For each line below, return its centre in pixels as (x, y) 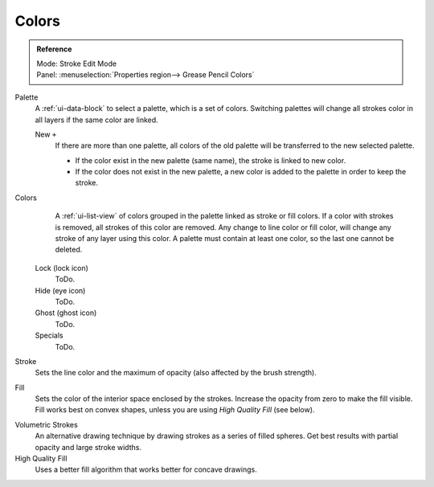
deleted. (69, 250)
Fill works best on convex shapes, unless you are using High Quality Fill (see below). (175, 410)
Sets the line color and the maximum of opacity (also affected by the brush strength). (176, 373)
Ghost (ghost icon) (66, 313)
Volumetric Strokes (46, 424)
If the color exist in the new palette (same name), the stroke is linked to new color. (211, 160)
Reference (54, 49)
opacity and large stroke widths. (88, 447)
